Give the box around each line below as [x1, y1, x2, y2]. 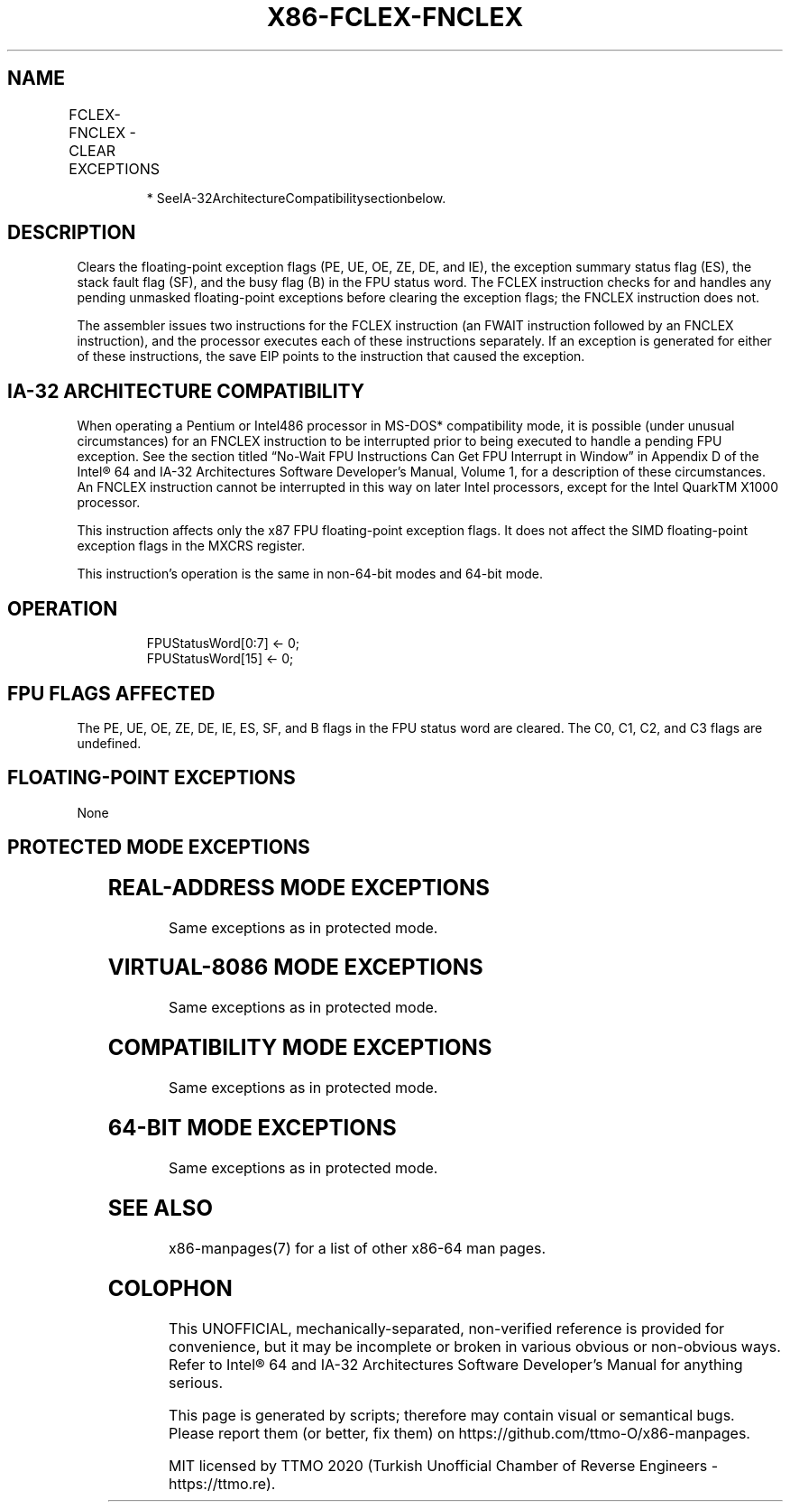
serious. [169, 1373, 224, 1392]
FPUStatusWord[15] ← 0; [146, 651, 294, 667]
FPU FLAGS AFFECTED [7, 681, 216, 705]
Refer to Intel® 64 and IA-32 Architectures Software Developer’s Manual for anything [169, 1355, 743, 1374]
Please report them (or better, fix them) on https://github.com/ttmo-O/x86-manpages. [169, 1423, 750, 1442]
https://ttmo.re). [169, 1474, 276, 1493]
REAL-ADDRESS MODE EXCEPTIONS [107, 874, 491, 901]
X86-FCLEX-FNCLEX [266, 2, 524, 32]
